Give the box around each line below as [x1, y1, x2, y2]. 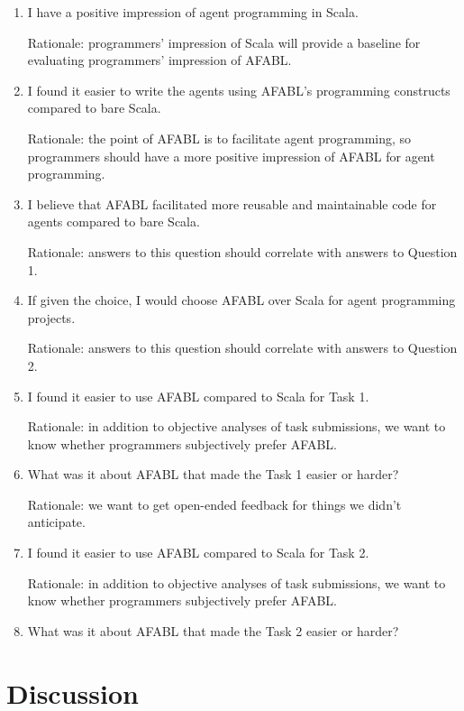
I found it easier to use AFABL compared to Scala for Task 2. [27, 543, 369, 562]
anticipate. [27, 512, 86, 531]
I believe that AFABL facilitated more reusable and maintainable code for [27, 194, 437, 213]
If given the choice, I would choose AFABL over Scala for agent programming [27, 291, 456, 309]
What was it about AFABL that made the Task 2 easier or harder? [27, 621, 399, 640]
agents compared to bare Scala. [27, 212, 200, 231]
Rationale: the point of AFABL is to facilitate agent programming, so [27, 128, 412, 147]
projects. [27, 308, 76, 327]
